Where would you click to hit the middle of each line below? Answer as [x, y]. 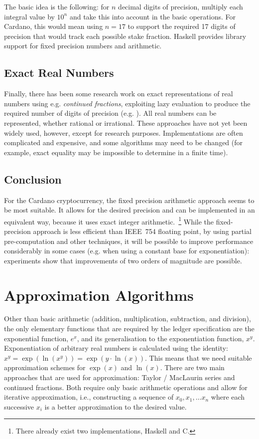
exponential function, [36, 338]
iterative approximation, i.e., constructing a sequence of [89, 397]
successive [19, 406]
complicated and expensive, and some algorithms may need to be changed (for [124, 142]
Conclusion [33, 179]
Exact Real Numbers [59, 73]
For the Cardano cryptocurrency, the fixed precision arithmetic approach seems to [129, 200]
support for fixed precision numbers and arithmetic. [83, 46]
